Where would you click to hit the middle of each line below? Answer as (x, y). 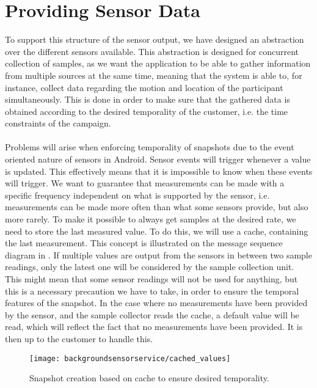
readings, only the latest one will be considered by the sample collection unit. (150, 267)
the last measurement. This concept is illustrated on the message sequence (144, 243)
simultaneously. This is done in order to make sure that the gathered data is (148, 99)
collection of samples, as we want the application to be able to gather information (158, 63)
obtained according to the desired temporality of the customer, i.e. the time (147, 111)
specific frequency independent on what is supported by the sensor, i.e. (137, 195)
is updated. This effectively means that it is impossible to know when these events (159, 171)
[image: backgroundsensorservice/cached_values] (130, 358)
